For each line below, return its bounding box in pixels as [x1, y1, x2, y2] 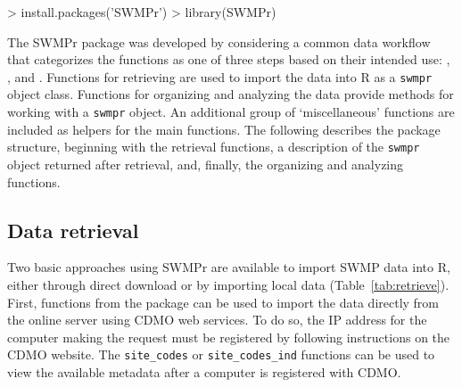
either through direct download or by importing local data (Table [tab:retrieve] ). [7, 275, 450, 293]
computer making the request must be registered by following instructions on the [7, 327, 450, 346]
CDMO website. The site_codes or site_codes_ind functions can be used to [7, 345, 435, 364]
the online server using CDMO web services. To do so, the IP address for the [7, 310, 427, 329]
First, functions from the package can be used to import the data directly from [7, 292, 440, 311]
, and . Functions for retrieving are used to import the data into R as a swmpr [7, 67, 433, 86]
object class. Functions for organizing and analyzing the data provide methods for [7, 85, 454, 103]
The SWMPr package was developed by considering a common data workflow [7, 32, 431, 51]
